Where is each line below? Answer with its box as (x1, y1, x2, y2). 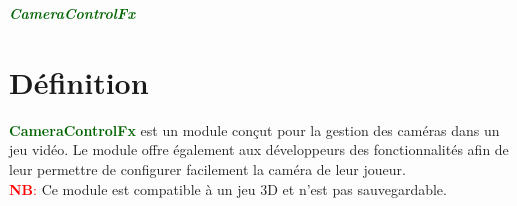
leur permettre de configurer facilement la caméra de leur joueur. (9, 158, 406, 179)
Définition (9, 61, 149, 102)
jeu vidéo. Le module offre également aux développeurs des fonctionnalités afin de (9, 139, 509, 160)
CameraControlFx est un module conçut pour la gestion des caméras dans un (9, 119, 500, 140)
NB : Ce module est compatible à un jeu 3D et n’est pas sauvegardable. (9, 178, 447, 199)
